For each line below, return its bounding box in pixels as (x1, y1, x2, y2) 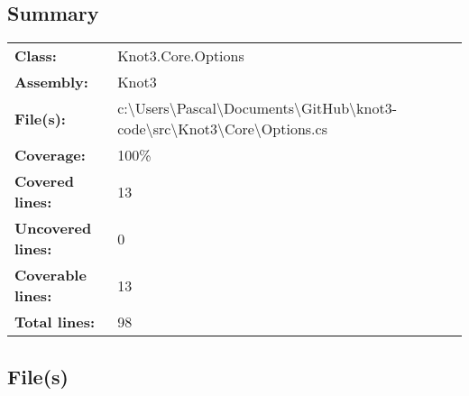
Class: (14, 45, 57, 67)
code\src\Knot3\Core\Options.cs (117, 118, 327, 140)
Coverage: (14, 144, 86, 166)
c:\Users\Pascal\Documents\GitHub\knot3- (117, 97, 397, 119)
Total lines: (14, 311, 96, 333)
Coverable (14, 264, 87, 286)
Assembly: (14, 71, 88, 93)
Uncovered (14, 217, 92, 239)
